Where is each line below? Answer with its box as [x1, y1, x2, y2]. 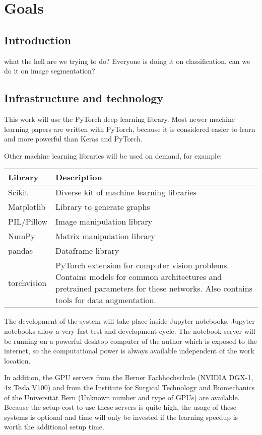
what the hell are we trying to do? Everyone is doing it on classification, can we [4, 55, 250, 66]
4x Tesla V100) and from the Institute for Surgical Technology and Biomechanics [4, 382, 255, 392]
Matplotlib [8, 201, 46, 213]
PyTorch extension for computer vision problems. [55, 259, 229, 271]
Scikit [8, 186, 28, 198]
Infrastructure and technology [4, 90, 164, 106]
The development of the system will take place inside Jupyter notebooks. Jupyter [4, 316, 255, 326]
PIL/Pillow [8, 215, 48, 228]
